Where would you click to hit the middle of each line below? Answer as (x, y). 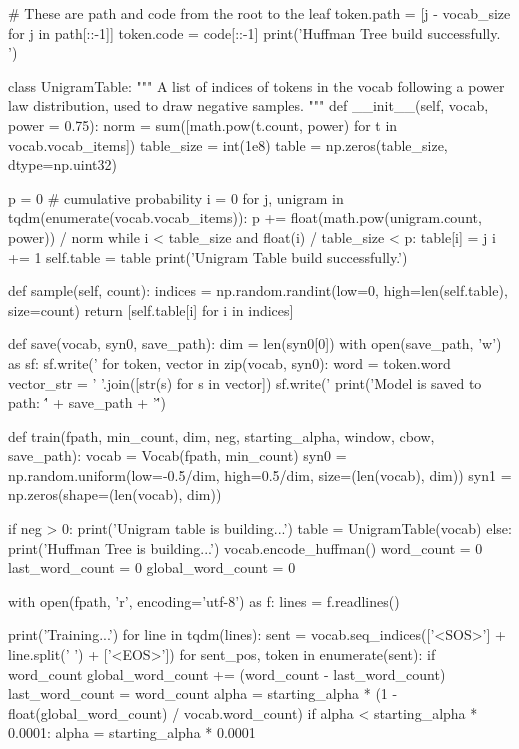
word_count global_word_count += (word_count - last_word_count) (227, 673)
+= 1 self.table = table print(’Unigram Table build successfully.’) (208, 256)
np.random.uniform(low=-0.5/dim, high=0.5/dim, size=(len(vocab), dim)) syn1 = (260, 474)
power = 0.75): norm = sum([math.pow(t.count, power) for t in (203, 124)
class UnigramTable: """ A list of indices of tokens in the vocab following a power (256, 85)
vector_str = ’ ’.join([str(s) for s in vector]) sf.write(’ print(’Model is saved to (245, 382)
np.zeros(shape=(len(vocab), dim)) (115, 494)
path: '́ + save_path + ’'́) (87, 402)
